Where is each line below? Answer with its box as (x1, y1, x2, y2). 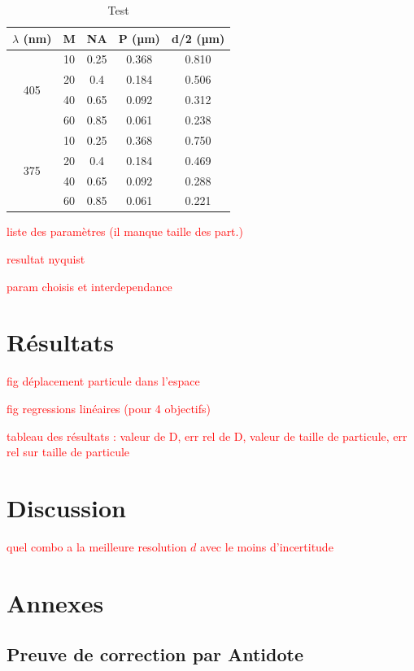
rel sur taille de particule (7, 443, 130, 460)
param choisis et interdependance (7, 277, 172, 294)
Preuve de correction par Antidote (7, 642, 303, 667)
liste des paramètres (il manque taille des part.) (7, 223, 243, 240)
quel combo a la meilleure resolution (7, 538, 187, 555)
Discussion (7, 490, 126, 524)
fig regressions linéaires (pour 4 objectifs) (7, 399, 211, 416)
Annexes (7, 586, 104, 619)
